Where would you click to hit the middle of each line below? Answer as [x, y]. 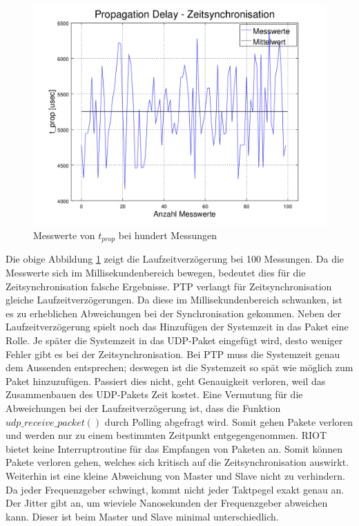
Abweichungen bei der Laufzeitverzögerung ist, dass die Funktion [143, 407]
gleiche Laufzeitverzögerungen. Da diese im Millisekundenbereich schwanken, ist [174, 300]
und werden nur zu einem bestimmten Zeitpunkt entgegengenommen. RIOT [166, 435]
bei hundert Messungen [168, 235]
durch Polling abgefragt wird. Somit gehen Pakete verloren [229, 421]
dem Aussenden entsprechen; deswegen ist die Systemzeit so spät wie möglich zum [179, 367]
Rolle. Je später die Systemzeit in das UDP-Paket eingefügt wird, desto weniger [174, 340]
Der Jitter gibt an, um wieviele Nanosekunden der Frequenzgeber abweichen [167, 503]
